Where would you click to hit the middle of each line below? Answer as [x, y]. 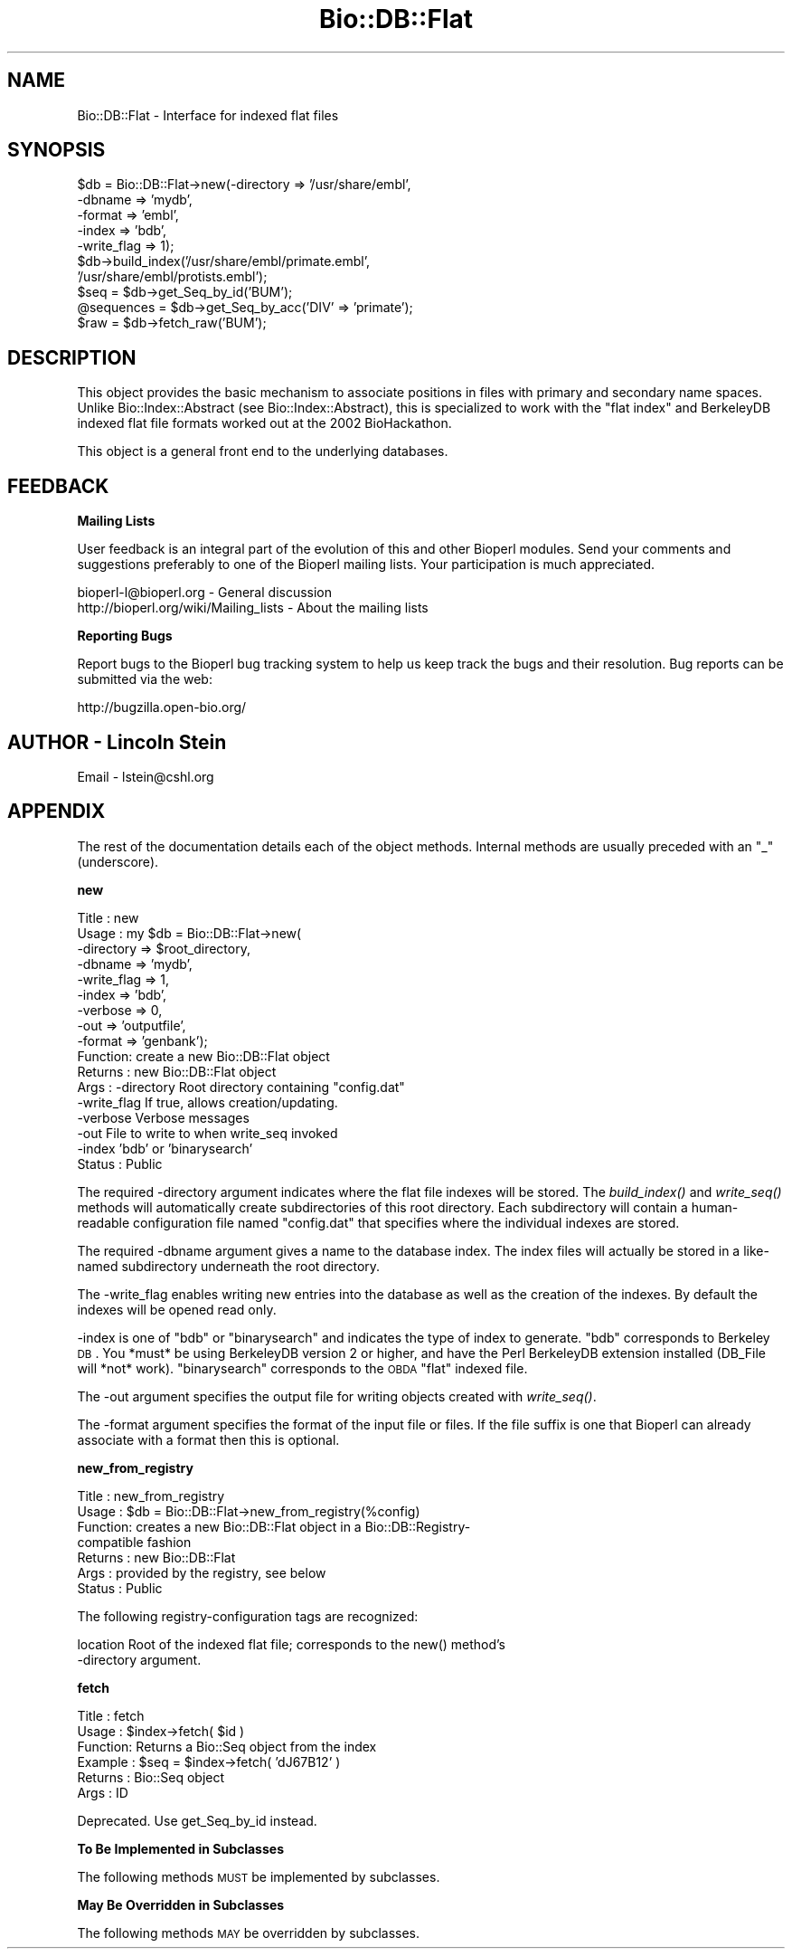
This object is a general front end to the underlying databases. [263, 451]
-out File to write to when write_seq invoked [207, 1133]
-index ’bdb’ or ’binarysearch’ [165, 1148]
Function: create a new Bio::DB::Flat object [203, 1056]
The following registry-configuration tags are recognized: [248, 1616]
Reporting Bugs [125, 636]
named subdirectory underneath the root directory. [229, 1266]
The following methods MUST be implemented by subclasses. [259, 1876]
